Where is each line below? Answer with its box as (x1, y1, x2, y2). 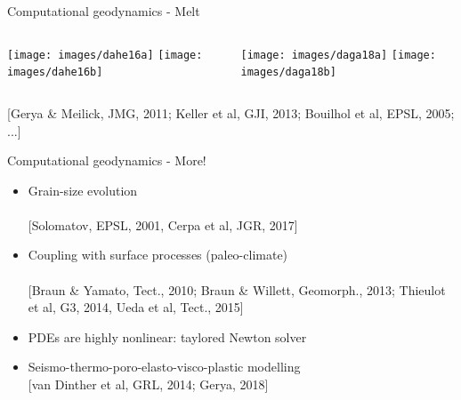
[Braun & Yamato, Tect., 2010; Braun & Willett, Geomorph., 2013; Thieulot (28, 280, 446, 299)
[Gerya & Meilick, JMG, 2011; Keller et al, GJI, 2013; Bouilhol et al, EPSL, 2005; (7, 103, 455, 122)
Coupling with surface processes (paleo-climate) (28, 245, 288, 264)
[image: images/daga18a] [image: (240, 48, 436, 61)
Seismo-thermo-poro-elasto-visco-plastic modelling (28, 357, 301, 376)
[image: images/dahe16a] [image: (7, 48, 203, 61)
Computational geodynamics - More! (7, 151, 206, 170)
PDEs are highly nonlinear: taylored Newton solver (28, 327, 307, 346)
